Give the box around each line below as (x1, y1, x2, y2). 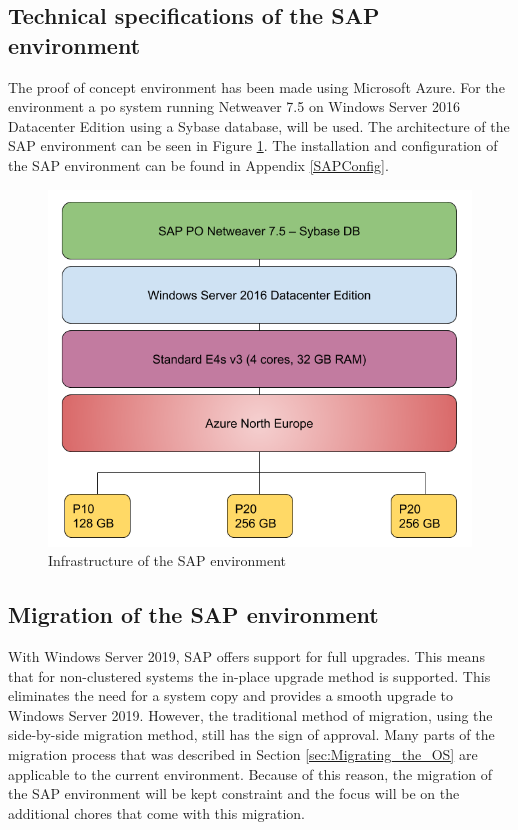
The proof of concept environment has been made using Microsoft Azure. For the (8, 76, 505, 97)
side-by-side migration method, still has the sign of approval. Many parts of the (8, 724, 495, 745)
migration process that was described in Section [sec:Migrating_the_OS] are (8, 744, 478, 765)
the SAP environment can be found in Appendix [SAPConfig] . (8, 154, 389, 175)
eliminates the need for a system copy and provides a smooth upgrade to (8, 685, 453, 706)
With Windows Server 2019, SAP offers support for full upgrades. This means (8, 646, 485, 667)
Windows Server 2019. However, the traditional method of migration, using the (8, 704, 493, 725)
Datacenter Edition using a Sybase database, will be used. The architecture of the (8, 115, 510, 136)
